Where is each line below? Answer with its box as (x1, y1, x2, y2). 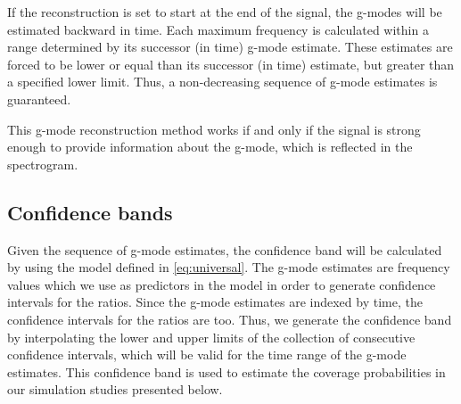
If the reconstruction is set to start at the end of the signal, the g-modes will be (7, 3, 442, 21)
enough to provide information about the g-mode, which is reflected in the (7, 137, 413, 156)
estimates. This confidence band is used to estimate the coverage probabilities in (7, 362, 446, 381)
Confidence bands (7, 198, 173, 226)
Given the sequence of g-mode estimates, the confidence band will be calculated (7, 240, 442, 259)
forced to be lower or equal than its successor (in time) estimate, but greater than (7, 54, 455, 73)
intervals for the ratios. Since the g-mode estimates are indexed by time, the (7, 293, 423, 311)
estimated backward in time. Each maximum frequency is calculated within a (7, 20, 429, 38)
